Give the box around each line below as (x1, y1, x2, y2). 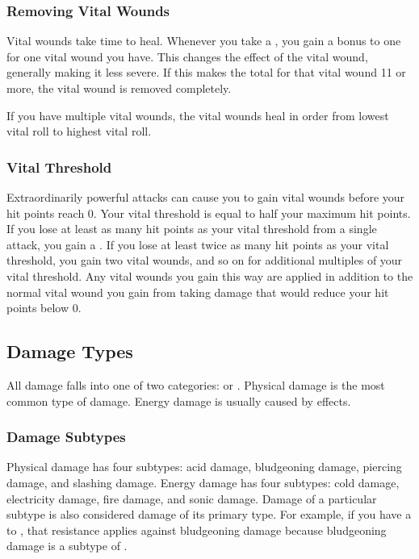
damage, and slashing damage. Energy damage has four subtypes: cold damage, (6, 473, 400, 490)
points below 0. (6, 299, 82, 316)
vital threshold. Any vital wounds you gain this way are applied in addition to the (6, 267, 413, 284)
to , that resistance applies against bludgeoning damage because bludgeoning (6, 521, 387, 538)
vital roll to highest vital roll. (6, 123, 152, 140)
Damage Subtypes (6, 427, 126, 447)
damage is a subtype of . (6, 537, 128, 554)
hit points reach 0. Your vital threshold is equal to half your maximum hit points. (6, 204, 411, 221)
